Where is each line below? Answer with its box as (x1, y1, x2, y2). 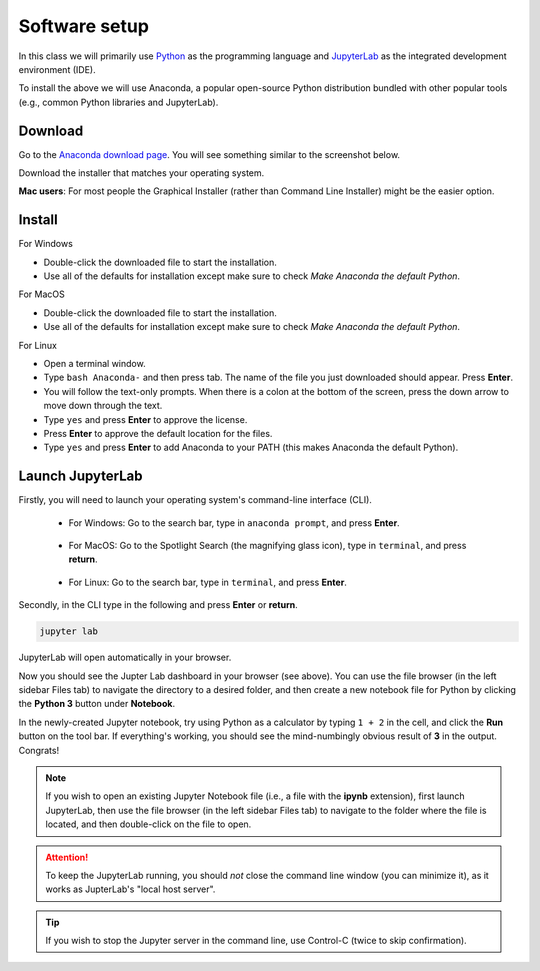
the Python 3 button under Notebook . (18, 698, 175, 710)
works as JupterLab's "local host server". (45, 883, 216, 895)
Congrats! (18, 744, 60, 756)
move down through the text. (43, 400, 163, 412)
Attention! (45, 851, 89, 863)
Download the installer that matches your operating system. (18, 167, 265, 179)
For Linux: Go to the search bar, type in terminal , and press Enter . (68, 576, 347, 588)
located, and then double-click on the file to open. (45, 818, 252, 830)
